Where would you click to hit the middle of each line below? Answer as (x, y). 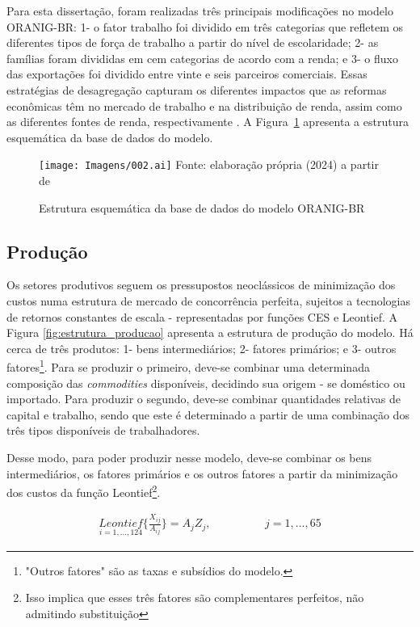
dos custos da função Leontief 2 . (84, 491)
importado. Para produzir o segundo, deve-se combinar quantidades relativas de (204, 399)
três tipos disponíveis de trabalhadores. (103, 430)
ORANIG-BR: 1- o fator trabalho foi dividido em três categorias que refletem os (205, 26)
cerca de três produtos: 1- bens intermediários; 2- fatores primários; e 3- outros (202, 348)
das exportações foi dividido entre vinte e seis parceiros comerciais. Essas (187, 74)
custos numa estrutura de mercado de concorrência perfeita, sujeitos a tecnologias (208, 300)
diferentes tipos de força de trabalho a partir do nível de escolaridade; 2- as (193, 42)
